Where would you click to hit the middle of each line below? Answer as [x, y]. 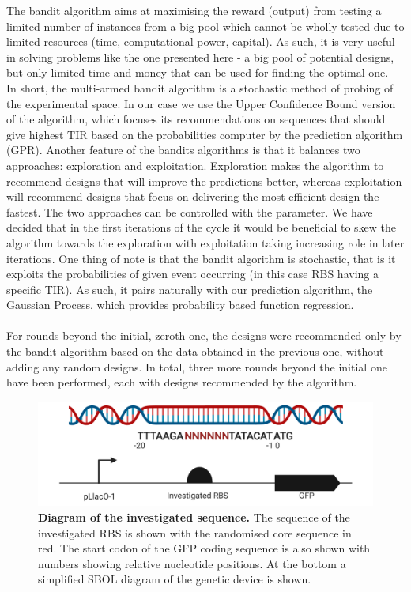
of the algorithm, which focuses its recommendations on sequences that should [196, 119]
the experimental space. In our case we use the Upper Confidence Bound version [201, 103]
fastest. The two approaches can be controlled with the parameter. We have [190, 211]
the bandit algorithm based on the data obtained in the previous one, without [195, 351]
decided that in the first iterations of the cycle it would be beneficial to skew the [202, 227]
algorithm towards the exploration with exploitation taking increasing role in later [205, 242]
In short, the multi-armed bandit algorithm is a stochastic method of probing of [200, 87]
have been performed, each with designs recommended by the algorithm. [182, 382]
